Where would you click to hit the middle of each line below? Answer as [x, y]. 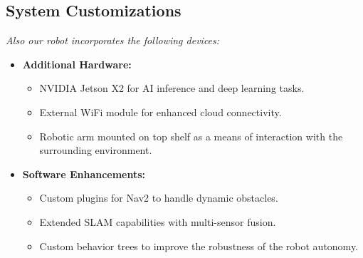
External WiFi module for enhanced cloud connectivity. [161, 112]
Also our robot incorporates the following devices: [113, 40]
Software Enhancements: [84, 174]
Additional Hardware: [77, 64]
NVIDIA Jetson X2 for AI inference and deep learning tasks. [172, 88]
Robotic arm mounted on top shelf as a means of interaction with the [191, 136]
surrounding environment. [96, 150]
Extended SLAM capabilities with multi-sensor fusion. [158, 221]
